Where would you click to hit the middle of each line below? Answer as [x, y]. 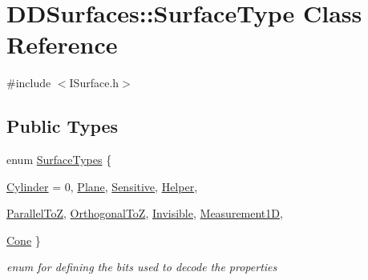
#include [29, 83]
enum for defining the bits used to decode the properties [142, 267]
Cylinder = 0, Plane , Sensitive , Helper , [102, 186]
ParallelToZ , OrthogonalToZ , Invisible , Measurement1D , [145, 213]
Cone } [24, 240]
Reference [62, 44]
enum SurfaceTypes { [59, 160]
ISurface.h [94, 83]
